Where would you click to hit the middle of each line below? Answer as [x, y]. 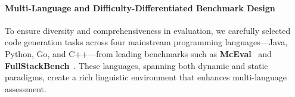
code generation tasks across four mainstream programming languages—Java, [146, 42]
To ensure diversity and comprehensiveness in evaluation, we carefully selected [148, 30]
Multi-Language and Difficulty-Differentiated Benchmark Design [140, 7]
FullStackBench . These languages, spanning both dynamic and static [136, 65]
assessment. [26, 88]
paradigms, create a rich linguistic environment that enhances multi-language [146, 77]
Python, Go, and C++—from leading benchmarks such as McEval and [138, 53]
